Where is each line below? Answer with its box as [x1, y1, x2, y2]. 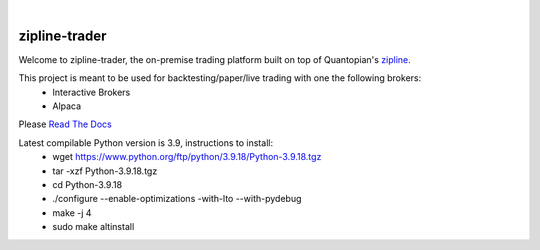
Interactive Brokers [52, 86, 131, 98]
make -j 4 [52, 206, 92, 219]
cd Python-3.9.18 [52, 179, 123, 191]
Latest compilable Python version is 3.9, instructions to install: [18, 136, 274, 149]
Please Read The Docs [18, 118, 112, 130]
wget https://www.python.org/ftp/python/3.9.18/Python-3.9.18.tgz [52, 151, 322, 163]
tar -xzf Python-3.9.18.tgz [52, 165, 158, 177]
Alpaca [52, 100, 82, 112]
